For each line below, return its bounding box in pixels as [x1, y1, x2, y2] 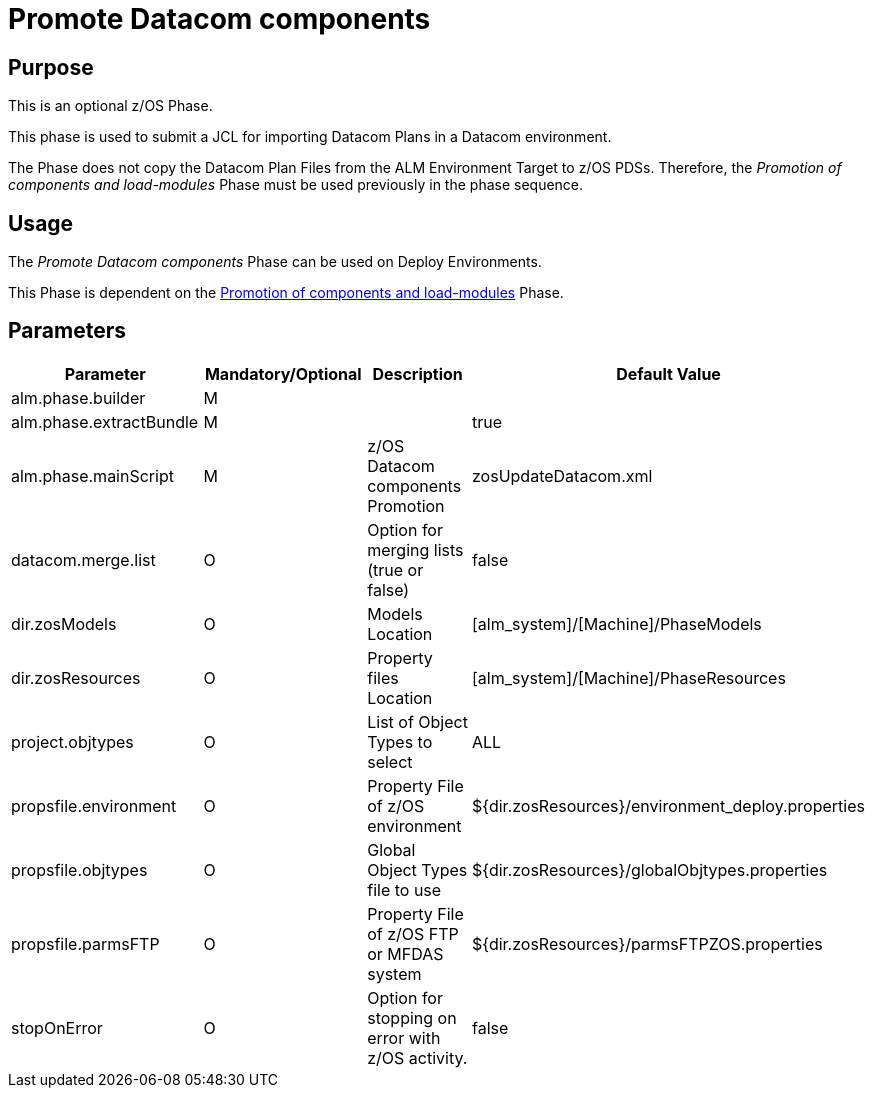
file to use [367, 879, 442, 900]
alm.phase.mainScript [11, 465, 174, 486]
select [367, 751, 413, 772]
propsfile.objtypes [11, 859, 148, 880]
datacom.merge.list [11, 549, 156, 570]
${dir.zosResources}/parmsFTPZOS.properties [472, 933, 823, 954]
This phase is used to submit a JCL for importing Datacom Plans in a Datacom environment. [8, 128, 612, 146]
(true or [367, 559, 424, 580]
